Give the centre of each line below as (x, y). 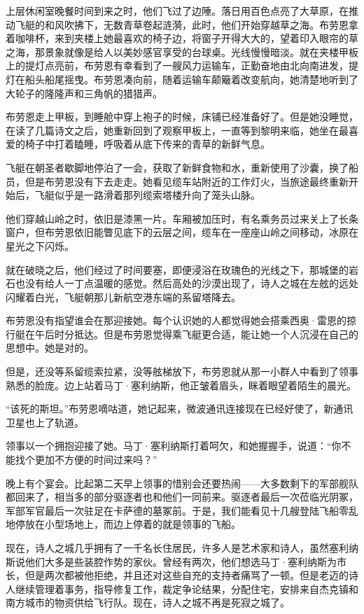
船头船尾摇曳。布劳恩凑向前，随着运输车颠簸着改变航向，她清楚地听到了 (191, 79)
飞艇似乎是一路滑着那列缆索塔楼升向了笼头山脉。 (147, 195)
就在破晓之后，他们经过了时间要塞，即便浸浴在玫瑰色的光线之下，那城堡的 (177, 269)
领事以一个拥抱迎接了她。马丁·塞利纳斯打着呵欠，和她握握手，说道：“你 (174, 446)
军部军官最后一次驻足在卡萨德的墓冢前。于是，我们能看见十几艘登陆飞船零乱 (182, 510)
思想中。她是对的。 (50, 348)
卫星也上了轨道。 (45, 422)
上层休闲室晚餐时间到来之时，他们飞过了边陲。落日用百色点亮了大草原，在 (177, 11)
